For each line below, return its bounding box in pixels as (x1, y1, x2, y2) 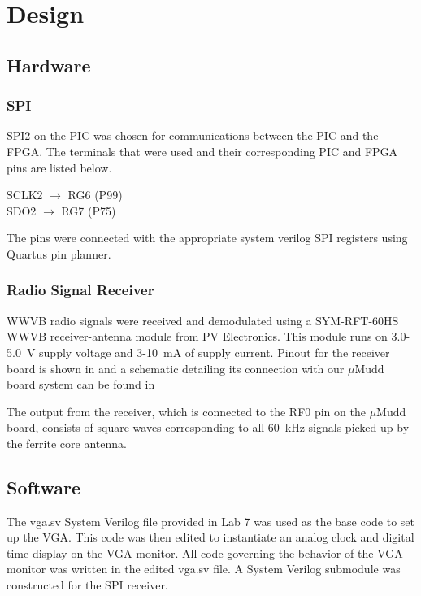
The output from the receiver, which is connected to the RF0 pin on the (7, 402, 366, 420)
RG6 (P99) (67, 186, 123, 203)
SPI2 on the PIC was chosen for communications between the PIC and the (7, 127, 379, 144)
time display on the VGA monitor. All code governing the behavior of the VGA (7, 544, 403, 561)
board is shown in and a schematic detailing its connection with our (7, 359, 345, 376)
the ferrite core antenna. (7, 434, 127, 451)
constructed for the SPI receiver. (7, 576, 168, 594)
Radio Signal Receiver (7, 280, 154, 300)
